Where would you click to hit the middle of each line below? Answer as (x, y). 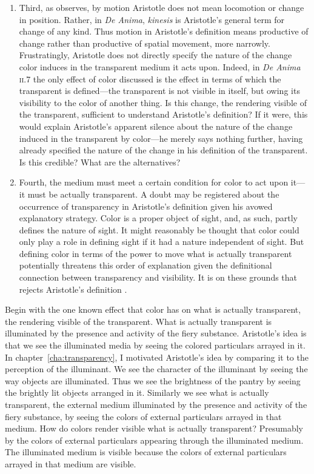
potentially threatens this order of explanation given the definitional (145, 265)
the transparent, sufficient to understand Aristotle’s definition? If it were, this (163, 114)
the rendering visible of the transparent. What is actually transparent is (139, 321)
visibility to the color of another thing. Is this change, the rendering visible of (163, 102)
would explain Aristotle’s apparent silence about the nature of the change (156, 126)
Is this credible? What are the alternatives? (100, 162)
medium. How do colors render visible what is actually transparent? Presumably (154, 428)
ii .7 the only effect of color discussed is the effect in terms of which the (150, 78)
